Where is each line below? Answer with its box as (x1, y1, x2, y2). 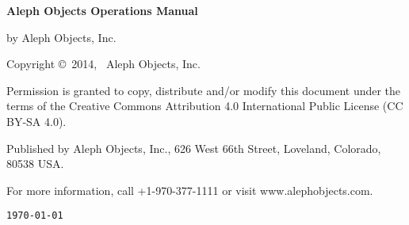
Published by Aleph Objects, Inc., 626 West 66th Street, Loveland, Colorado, (6, 139, 381, 156)
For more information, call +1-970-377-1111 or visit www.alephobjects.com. (6, 181, 373, 198)
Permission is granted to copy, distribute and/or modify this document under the (6, 82, 401, 98)
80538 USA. (6, 155, 64, 172)
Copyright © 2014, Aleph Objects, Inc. (6, 55, 201, 72)
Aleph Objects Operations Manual (6, 2, 198, 18)
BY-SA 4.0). (6, 113, 67, 129)
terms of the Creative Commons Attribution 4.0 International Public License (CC (6, 97, 403, 114)
